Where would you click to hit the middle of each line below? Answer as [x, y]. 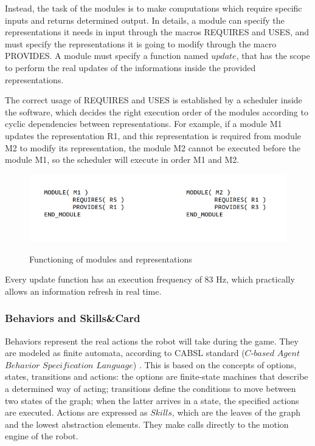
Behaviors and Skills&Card [73, 318]
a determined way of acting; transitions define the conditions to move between [151, 388]
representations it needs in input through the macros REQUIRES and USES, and [157, 32]
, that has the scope [273, 56]
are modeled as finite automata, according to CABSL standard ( [125, 353]
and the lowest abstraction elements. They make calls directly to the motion [147, 424]
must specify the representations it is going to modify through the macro [141, 43]
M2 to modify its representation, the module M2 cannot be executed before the [153, 147]
